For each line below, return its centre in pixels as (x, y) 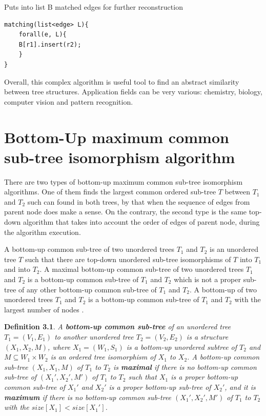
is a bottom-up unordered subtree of (182, 346)
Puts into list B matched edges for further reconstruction (94, 7)
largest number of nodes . (44, 309)
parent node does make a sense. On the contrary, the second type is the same (126, 212)
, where (59, 346)
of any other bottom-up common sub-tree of (88, 289)
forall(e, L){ (43, 35)
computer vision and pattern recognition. (69, 101)
